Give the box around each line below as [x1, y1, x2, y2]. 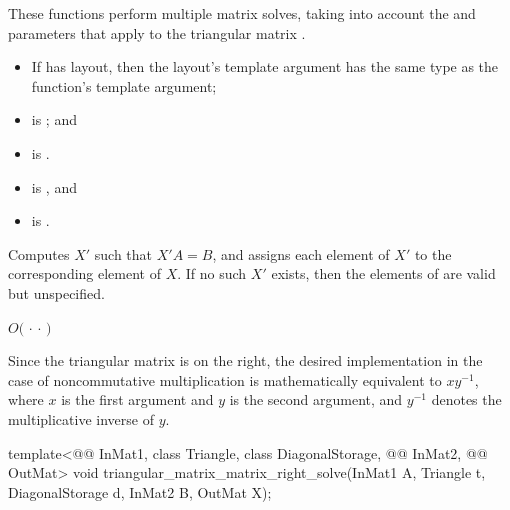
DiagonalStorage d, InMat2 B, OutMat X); [8, 481, 272, 502]
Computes [8, 243, 70, 264]
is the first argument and [61, 389, 214, 410]
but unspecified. [8, 282, 105, 303]
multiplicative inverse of [8, 408, 154, 429]
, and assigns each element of [212, 243, 390, 264]
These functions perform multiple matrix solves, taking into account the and [8, 3, 476, 23]
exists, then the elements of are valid [271, 263, 496, 284]
